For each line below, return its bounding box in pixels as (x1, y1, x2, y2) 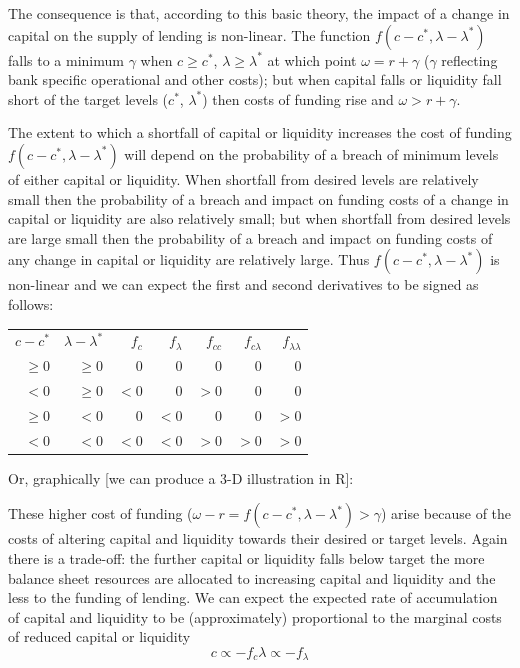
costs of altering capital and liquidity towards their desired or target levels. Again (8, 528, 508, 549)
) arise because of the (380, 503, 512, 524)
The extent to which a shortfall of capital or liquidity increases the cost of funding (8, 122, 512, 143)
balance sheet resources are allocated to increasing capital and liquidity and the (8, 567, 496, 588)
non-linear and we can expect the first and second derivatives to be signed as (8, 274, 479, 295)
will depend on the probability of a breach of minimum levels (124, 143, 499, 164)
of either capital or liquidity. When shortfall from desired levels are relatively (8, 168, 479, 189)
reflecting (441, 49, 498, 70)
